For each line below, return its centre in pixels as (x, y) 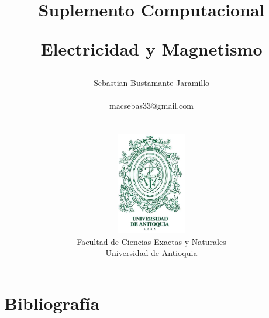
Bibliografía (52, 303)
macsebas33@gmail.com (151, 105)
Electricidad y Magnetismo (151, 49)
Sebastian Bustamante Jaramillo (151, 82)
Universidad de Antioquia (151, 253)
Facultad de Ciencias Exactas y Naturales (151, 241)
